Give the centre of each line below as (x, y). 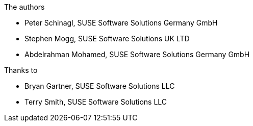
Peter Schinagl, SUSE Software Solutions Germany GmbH (121, 23)
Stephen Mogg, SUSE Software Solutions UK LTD (107, 39)
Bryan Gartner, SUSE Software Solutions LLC (100, 86)
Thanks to (21, 70)
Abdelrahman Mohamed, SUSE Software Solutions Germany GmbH (137, 54)
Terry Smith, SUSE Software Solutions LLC (96, 102)
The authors (24, 7)
